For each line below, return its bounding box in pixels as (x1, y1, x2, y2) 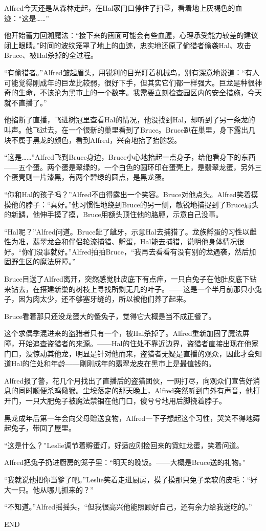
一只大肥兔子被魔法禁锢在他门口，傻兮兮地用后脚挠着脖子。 (25, 395, 226, 406)
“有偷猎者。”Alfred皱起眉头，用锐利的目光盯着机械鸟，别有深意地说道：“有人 (4, 67, 259, 77)
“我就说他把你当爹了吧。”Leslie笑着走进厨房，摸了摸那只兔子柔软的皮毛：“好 (4, 474, 258, 484)
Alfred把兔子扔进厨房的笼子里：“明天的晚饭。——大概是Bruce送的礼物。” (4, 457, 246, 468)
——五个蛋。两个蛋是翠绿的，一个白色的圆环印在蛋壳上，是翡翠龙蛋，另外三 (4, 161, 262, 172)
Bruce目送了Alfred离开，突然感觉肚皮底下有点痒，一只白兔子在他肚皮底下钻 (4, 273, 257, 284)
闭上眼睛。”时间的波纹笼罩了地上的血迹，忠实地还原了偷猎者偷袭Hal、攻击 (4, 39, 251, 50)
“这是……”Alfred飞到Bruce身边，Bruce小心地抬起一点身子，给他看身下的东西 (4, 152, 256, 162)
